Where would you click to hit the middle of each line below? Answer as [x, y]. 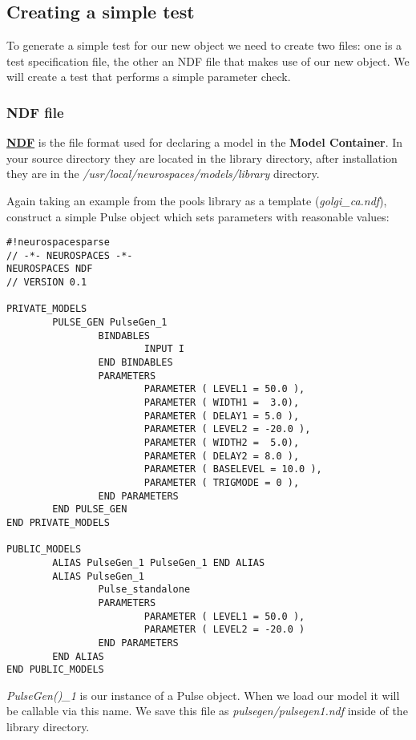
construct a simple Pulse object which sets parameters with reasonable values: [198, 216]
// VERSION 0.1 [47, 283]
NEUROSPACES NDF [50, 269]
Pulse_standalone [144, 590]
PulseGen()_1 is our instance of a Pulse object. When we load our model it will [203, 695]
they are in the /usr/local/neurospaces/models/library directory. [163, 174]
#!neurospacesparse [58, 243]
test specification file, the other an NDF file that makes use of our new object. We [208, 61]
